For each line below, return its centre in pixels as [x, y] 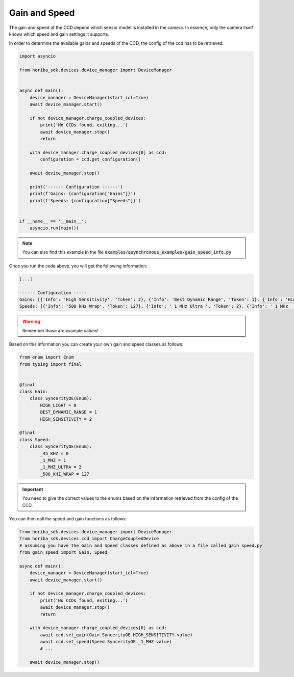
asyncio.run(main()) [54, 228]
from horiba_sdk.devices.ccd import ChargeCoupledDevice [89, 539]
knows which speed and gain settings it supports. [59, 34]
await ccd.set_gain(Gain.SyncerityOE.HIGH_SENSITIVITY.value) [116, 635]
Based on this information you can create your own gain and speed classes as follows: [96, 344]
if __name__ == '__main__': [53, 221]
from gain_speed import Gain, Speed [63, 553]
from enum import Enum [47, 357]
